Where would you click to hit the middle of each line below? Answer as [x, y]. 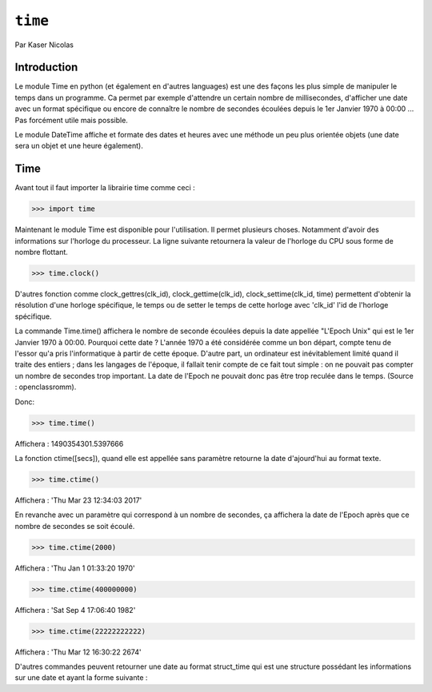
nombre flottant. [41, 253]
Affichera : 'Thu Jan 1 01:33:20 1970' [75, 568]
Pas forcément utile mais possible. [71, 120]
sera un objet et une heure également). [79, 146]
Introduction [46, 68]
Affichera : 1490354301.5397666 [69, 443]
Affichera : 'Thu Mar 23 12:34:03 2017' [78, 500]
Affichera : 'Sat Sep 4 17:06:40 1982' [75, 610]
